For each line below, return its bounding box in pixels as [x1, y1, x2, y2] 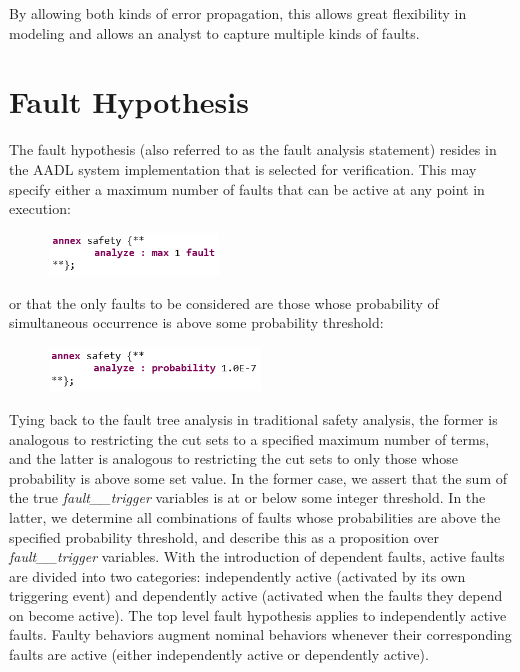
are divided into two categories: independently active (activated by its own [9, 565, 466, 586]
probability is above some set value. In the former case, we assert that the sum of [9, 467, 508, 488]
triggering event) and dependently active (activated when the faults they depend [9, 585, 503, 606]
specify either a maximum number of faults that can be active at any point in [9, 178, 485, 199]
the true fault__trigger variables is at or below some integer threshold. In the [9, 487, 486, 508]
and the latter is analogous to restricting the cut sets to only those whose [9, 448, 459, 469]
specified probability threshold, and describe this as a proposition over [9, 526, 440, 547]
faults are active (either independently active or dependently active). [9, 644, 429, 665]
